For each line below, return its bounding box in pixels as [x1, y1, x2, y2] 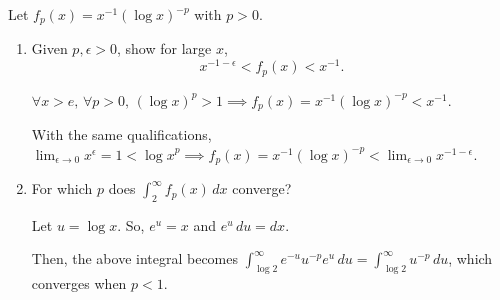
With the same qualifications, [31, 124, 212, 145]
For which [31, 178, 93, 199]
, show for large [116, 38, 212, 59]
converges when [31, 273, 127, 294]
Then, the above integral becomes [31, 248, 239, 269]
